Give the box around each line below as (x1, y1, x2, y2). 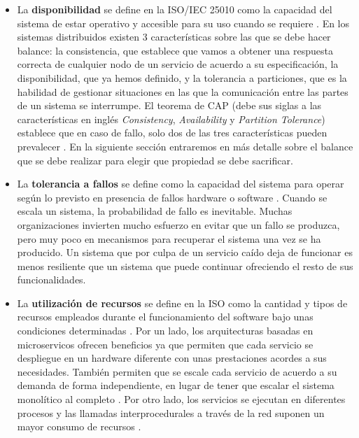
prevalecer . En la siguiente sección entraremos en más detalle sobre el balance (17, 139, 353, 153)
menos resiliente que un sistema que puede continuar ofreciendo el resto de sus (17, 258, 353, 273)
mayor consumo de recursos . (17, 419, 141, 434)
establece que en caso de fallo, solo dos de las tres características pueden (17, 125, 328, 140)
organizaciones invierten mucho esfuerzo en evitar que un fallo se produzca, (17, 217, 340, 232)
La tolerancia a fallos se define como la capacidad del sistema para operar (17, 176, 344, 191)
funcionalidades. (17, 272, 86, 287)
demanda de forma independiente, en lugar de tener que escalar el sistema (17, 378, 335, 393)
